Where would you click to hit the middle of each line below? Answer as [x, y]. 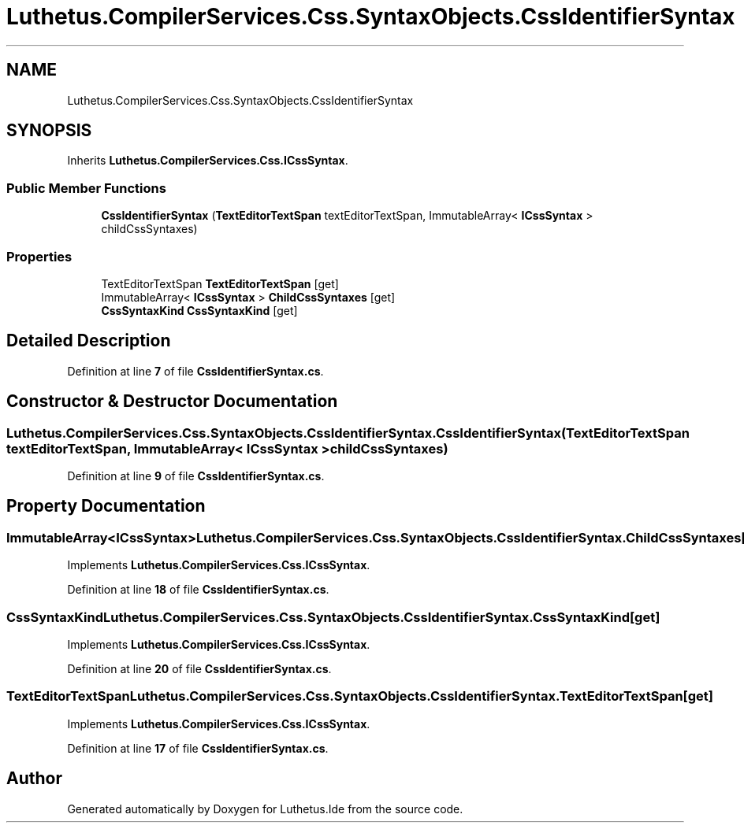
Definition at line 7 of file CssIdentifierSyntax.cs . [195, 371]
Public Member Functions [86, 188]
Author [34, 779]
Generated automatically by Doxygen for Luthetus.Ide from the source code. [265, 809]
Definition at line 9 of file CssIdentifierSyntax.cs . [196, 476]
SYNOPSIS [49, 131]
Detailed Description [89, 341]
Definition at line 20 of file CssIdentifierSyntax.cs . [199, 668]
